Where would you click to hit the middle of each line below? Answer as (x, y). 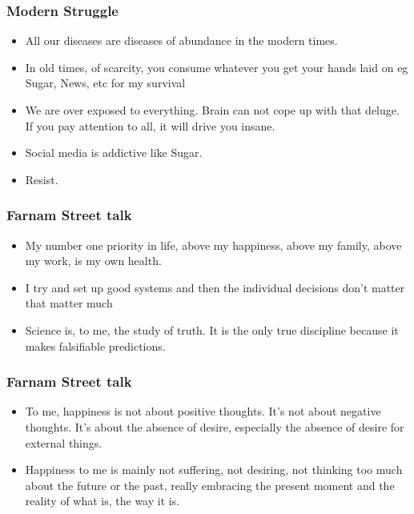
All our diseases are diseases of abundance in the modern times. (181, 40)
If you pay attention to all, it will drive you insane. (150, 125)
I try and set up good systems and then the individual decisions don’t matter (215, 287)
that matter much (69, 303)
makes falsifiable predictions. (95, 345)
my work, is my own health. (93, 261)
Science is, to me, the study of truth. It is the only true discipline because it (212, 329)
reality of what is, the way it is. (102, 501)
